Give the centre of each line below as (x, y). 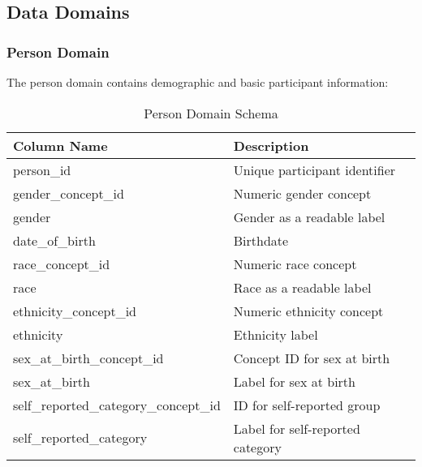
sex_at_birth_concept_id (88, 358)
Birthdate (261, 240)
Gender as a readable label (309, 216)
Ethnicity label (276, 334)
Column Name (60, 145)
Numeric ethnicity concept (308, 311)
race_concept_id (62, 263)
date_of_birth (54, 240)
